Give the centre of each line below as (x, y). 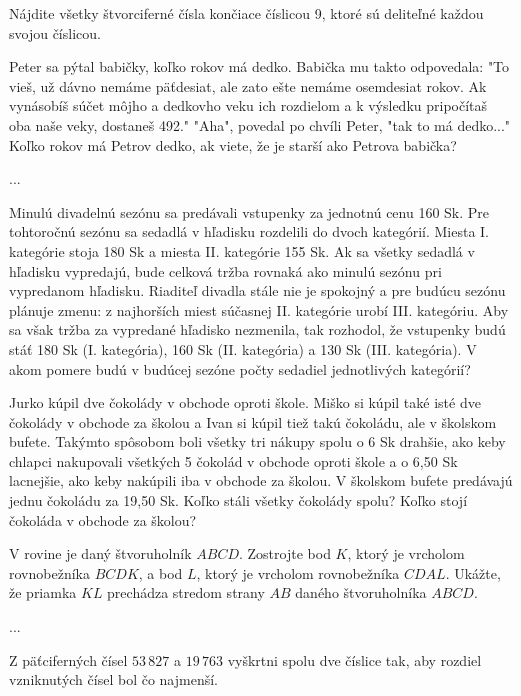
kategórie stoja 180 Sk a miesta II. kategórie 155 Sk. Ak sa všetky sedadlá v (242, 250)
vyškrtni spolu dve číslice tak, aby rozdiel (354, 659)
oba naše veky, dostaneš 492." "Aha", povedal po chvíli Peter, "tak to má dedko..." (260, 124)
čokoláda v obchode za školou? (103, 519)
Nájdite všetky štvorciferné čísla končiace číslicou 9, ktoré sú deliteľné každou (246, 13)
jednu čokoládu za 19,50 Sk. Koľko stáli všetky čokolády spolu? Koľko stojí (238, 500)
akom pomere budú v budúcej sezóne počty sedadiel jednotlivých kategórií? (240, 368)
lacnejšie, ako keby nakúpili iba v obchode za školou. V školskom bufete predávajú (261, 480)
